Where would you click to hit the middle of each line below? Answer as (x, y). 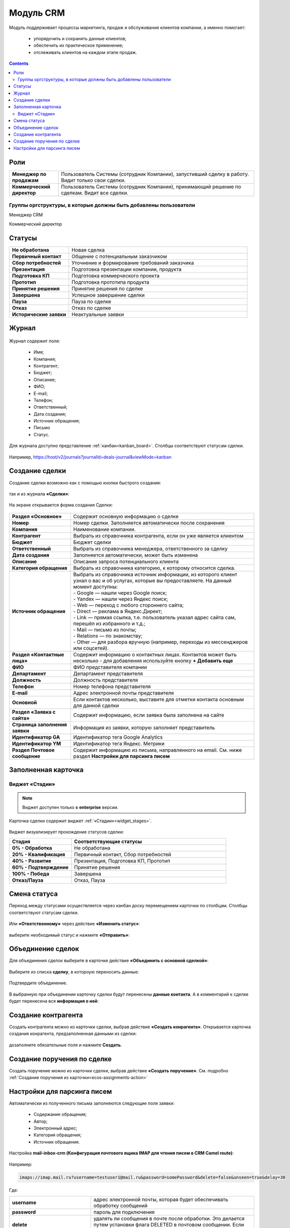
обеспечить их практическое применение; (78, 45)
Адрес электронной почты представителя (123, 693)
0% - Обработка (32, 848)
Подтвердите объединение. (38, 983)
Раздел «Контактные (38, 654)
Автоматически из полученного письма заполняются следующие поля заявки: (92, 1103)
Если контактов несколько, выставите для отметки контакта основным (159, 699)
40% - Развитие (32, 861)
